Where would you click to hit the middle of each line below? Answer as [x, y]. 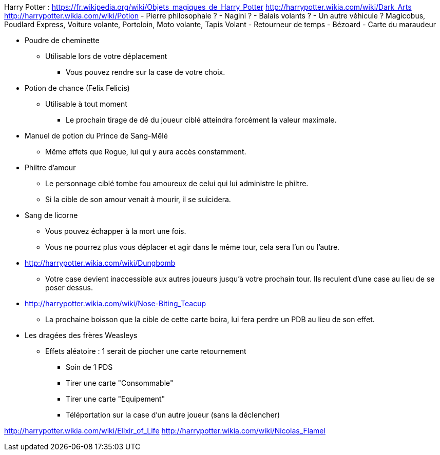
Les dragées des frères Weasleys [81, 335]
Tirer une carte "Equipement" [116, 399]
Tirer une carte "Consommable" [120, 383]
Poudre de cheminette [62, 40]
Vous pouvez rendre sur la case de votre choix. [146, 72]
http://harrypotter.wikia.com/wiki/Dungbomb [100, 263]
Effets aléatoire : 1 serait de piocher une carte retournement [146, 351]
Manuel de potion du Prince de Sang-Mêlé [96, 136]
